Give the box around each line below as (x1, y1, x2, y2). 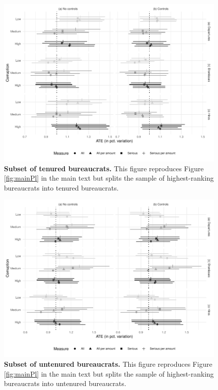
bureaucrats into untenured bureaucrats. (4, 378, 126, 389)
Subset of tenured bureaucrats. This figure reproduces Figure (4, 163, 204, 173)
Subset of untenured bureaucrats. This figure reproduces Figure (4, 358, 213, 369)
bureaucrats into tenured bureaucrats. (4, 182, 119, 193)
